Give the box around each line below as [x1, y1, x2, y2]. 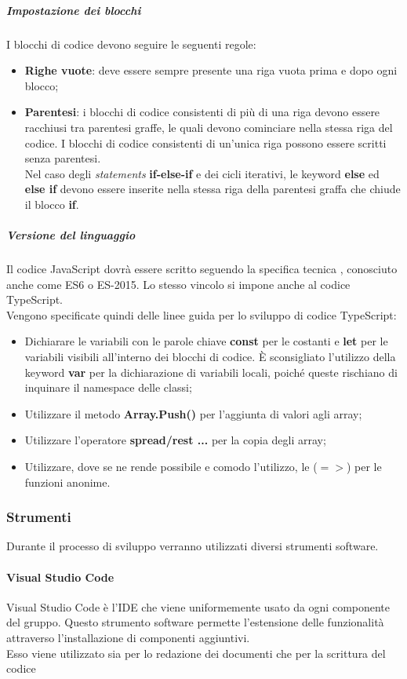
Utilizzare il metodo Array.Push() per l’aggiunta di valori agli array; [24, 405, 362, 422]
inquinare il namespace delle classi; [24, 379, 192, 396]
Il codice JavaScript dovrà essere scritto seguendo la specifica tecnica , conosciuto [6, 261, 398, 277]
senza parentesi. [24, 150, 101, 166]
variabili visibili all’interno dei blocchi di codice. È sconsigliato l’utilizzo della [24, 349, 396, 365]
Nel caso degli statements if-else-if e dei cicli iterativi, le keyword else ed [24, 165, 380, 181]
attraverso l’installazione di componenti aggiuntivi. [6, 629, 250, 645]
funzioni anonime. [24, 473, 111, 490]
